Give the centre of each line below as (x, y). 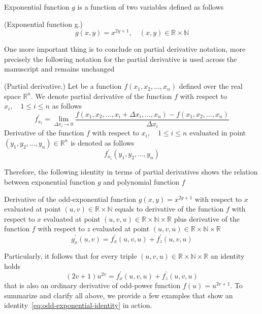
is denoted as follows (102, 142)
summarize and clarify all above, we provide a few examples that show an (119, 295)
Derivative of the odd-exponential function (70, 199)
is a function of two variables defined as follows (151, 7)
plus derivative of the (207, 218)
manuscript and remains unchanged (59, 69)
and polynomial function (141, 182)
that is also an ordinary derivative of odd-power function (92, 285)
